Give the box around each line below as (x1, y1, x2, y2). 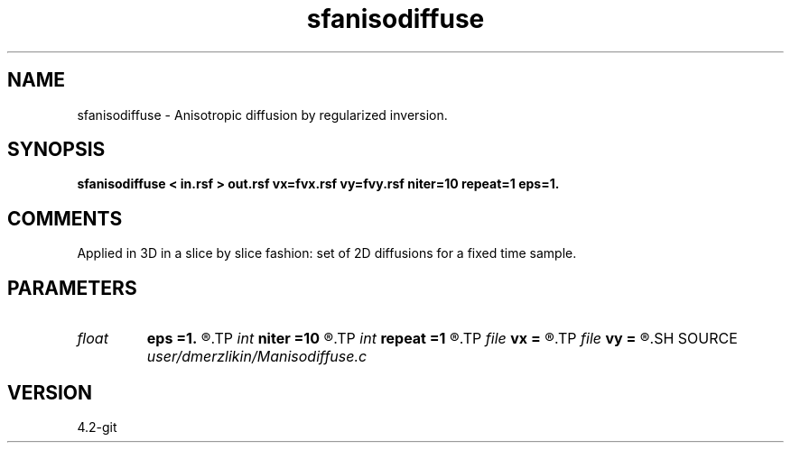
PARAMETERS (7, 276, 137, 299)
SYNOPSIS (7, 138, 106, 161)
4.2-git (77, 418, 117, 435)
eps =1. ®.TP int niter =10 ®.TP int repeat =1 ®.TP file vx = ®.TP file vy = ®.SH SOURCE (146, 329, 738, 348)
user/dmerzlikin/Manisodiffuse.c (146, 347, 368, 366)
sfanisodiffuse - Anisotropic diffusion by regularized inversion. (77, 106, 448, 123)
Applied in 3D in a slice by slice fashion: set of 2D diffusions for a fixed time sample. (77, 245, 577, 262)
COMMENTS (7, 207, 123, 230)
